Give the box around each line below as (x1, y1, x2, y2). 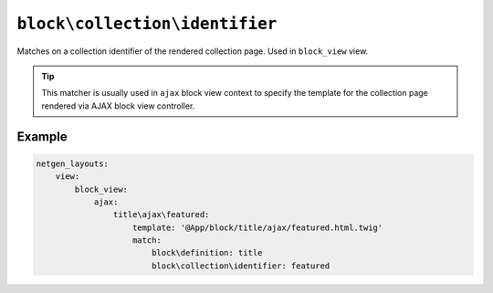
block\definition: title (151, 247, 263, 258)
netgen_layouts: (36, 158, 110, 169)
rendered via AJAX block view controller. (41, 100, 195, 111)
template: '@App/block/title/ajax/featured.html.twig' (132, 222, 383, 233)
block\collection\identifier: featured (151, 260, 330, 271)
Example (16, 129, 68, 144)
